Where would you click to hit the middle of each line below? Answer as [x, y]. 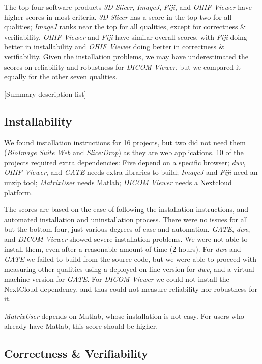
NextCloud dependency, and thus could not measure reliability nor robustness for [131, 289]
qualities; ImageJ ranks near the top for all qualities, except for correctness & [125, 27]
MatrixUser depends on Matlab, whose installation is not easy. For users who [124, 316]
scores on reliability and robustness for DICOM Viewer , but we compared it [123, 66]
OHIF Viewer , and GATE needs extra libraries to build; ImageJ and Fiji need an [131, 172]
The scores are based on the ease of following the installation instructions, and [126, 209]
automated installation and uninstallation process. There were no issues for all [126, 219]
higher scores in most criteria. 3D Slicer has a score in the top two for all [118, 17]
